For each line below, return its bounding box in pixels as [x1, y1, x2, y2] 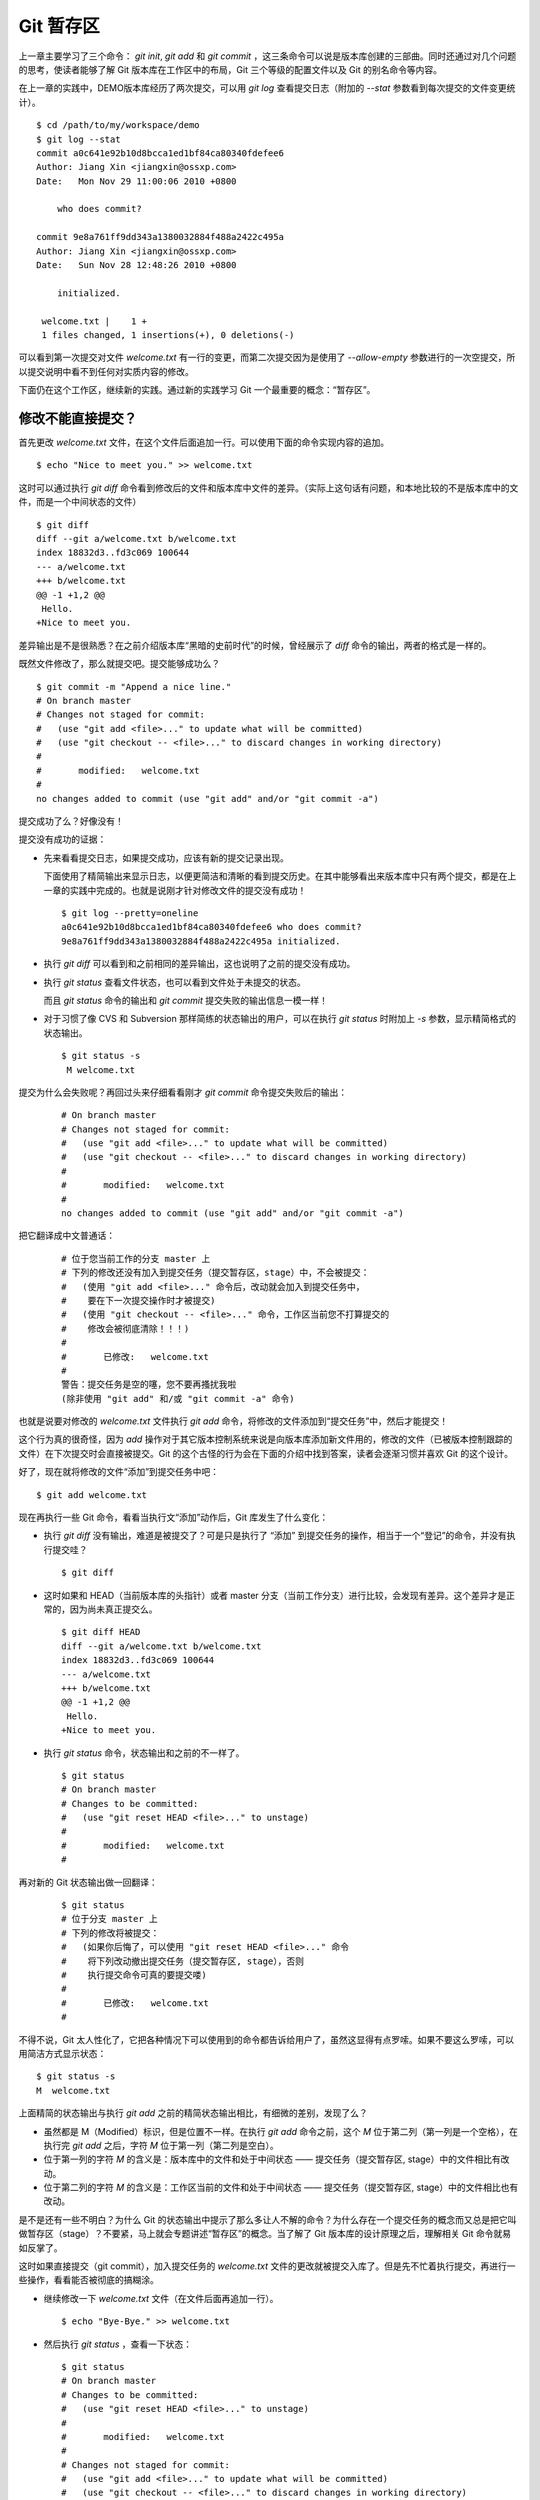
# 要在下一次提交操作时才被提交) [61, 1295, 216, 1306]
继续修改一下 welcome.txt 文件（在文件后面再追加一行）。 [43, 2292, 279, 2304]
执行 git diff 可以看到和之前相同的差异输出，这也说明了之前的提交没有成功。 [43, 958, 356, 970]
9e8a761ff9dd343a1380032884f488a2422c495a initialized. [61, 935, 341, 947]
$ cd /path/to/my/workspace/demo [36, 120, 200, 131]
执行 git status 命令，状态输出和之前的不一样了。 [43, 1746, 245, 1759]
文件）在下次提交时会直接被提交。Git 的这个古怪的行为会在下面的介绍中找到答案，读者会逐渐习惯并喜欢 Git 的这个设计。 [18, 1447, 514, 1459]
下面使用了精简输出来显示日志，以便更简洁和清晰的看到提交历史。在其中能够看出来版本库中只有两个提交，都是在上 [43, 870, 517, 882]
